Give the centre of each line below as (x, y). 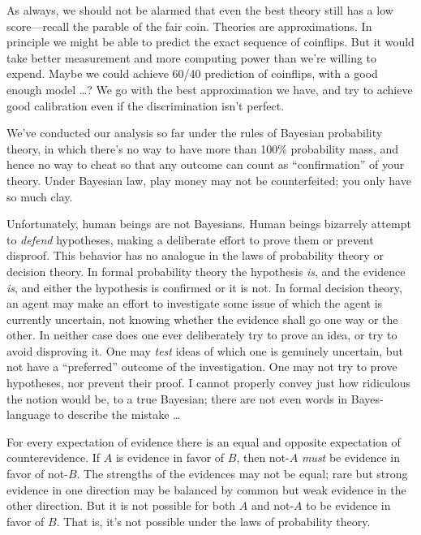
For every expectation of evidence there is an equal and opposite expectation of (204, 441)
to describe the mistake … (117, 414)
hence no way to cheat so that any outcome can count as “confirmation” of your (206, 164)
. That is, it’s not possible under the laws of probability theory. (213, 521)
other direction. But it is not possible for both (121, 505)
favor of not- (37, 474)
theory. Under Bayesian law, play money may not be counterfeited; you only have (209, 180)
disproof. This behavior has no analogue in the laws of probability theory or (195, 255)
